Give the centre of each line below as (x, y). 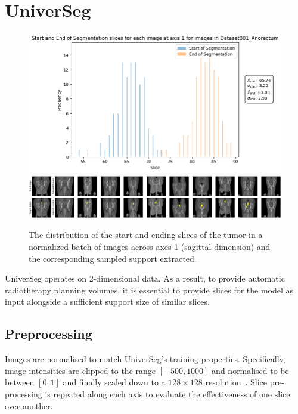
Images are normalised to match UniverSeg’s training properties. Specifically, (145, 359)
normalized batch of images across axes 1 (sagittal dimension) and (150, 246)
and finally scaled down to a (114, 382)
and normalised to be (250, 370)
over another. (29, 405)
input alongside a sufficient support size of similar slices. (107, 302)
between (20, 382)
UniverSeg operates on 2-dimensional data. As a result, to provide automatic (145, 278)
